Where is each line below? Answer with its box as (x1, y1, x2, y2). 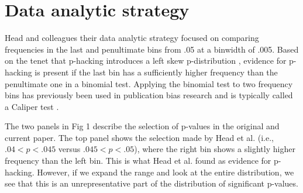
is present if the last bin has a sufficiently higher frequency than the (35, 66, 278, 78)
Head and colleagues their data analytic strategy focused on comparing (5, 32, 259, 44)
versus (58, 143, 81, 155)
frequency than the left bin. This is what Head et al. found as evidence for (5, 154, 271, 167)
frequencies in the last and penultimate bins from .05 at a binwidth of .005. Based (5, 43, 299, 55)
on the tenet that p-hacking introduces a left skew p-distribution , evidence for (5, 54, 287, 67)
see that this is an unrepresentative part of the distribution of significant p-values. (5, 177, 298, 189)
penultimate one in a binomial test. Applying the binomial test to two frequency (5, 77, 293, 89)
